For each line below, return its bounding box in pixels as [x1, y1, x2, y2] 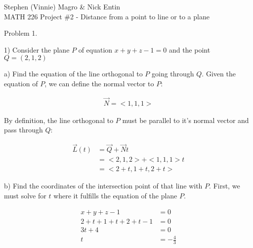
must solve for [4, 190, 46, 200]
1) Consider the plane [4, 44, 70, 55]
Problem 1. [4, 28, 38, 38]
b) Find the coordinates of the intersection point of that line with [4, 181, 203, 191]
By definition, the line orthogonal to [4, 115, 114, 125]
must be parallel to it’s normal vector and [122, 115, 249, 125]
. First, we [209, 181, 240, 191]
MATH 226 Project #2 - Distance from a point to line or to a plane [4, 11, 210, 21]
